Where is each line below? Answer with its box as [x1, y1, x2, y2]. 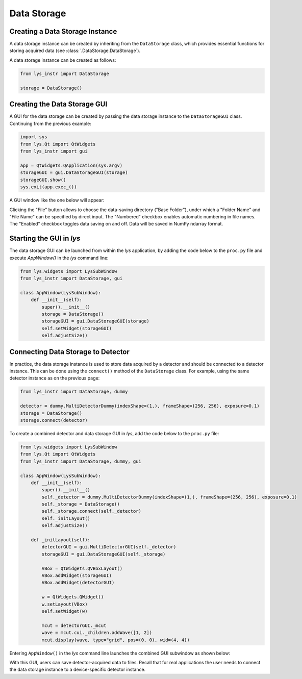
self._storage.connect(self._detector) [41, 508, 141, 514]
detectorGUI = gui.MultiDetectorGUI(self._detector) [41, 544, 177, 550]
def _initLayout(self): [31, 537, 90, 543]
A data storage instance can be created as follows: [9, 57, 116, 63]
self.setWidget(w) [41, 608, 88, 614]
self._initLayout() [41, 515, 90, 521]
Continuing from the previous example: [9, 120, 91, 127]
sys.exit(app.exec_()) [20, 184, 77, 190]
